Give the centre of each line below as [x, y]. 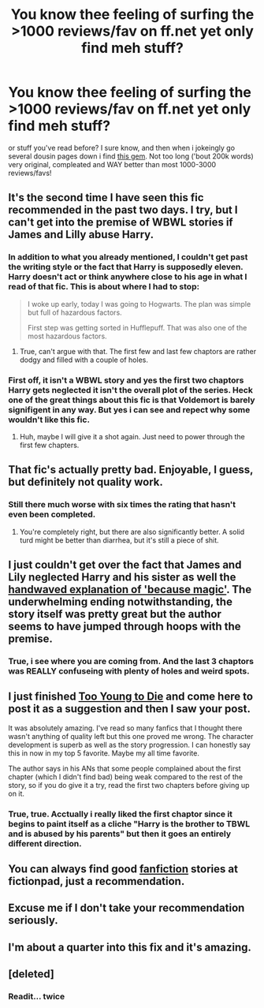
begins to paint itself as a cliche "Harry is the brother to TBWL [129, 823]
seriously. [33, 920]
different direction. [45, 843]
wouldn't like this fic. [49, 420]
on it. [17, 793]
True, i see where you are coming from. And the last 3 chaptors [131, 661]
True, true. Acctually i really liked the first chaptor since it [121, 814]
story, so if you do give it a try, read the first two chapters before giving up [129, 785]
